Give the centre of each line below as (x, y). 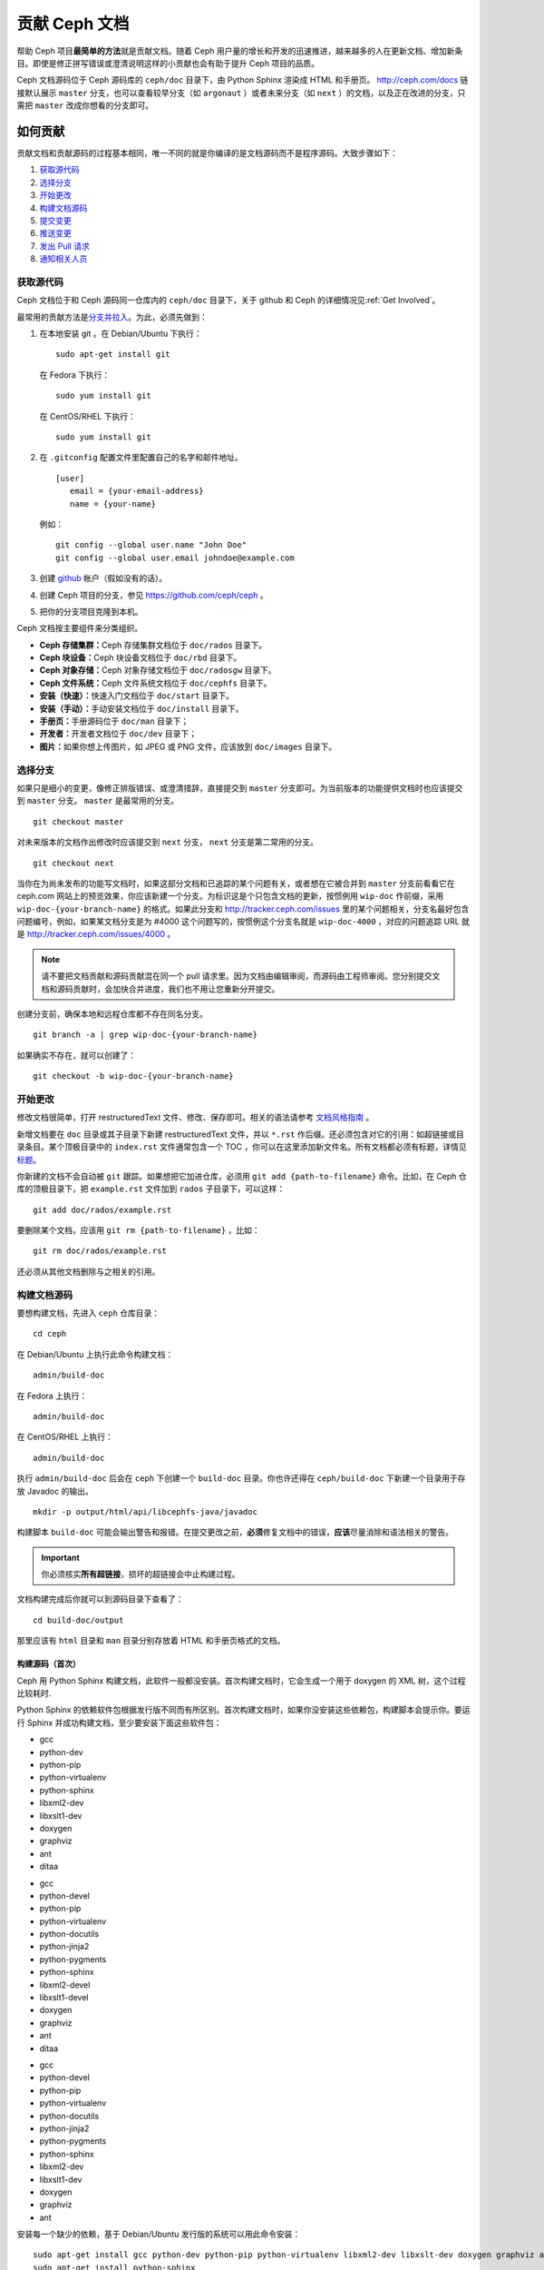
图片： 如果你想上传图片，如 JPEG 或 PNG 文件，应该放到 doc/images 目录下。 (188, 746)
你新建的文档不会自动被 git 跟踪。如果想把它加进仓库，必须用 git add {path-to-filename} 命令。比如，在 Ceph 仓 (242, 1176)
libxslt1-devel (64, 1998)
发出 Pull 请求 (64, 246)
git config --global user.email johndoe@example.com (175, 558)
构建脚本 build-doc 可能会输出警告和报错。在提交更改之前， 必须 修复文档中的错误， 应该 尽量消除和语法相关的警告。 (235, 1532)
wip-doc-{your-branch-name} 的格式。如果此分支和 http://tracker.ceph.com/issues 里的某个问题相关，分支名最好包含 (243, 909)
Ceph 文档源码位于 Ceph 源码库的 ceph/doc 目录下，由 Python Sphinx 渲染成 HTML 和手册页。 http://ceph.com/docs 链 (243, 80)
